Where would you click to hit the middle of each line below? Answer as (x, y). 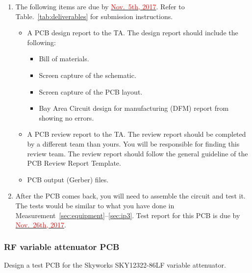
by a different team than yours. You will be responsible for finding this (133, 143)
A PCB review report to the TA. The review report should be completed (137, 134)
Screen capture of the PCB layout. (91, 91)
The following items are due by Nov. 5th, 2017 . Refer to (100, 6)
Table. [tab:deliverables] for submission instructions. (94, 16)
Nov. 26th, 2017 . (41, 225)
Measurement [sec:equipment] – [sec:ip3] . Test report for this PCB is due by (128, 215)
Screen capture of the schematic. (88, 75)
